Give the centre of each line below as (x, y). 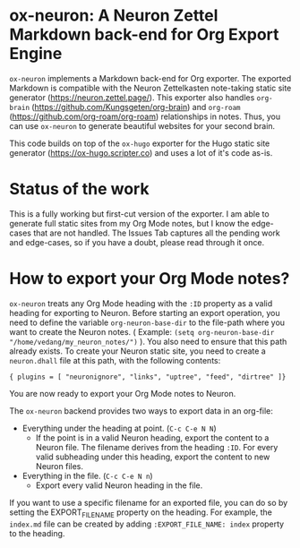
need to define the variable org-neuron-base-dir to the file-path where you (147, 322)
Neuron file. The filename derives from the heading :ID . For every (157, 447)
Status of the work (79, 189)
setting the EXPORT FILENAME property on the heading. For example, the (141, 513)
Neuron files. (59, 466)
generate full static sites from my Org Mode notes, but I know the (129, 223)
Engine (36, 54)
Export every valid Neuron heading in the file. (119, 485)
